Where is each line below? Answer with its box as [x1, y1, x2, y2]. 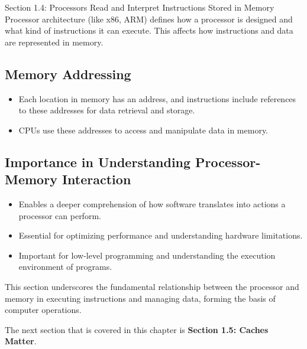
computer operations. [5, 304, 82, 316]
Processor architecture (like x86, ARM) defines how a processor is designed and [5, 12, 293, 25]
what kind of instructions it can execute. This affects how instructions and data [5, 24, 293, 37]
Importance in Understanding [5, 152, 191, 171]
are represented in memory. [5, 35, 104, 48]
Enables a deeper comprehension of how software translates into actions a [18, 197, 286, 210]
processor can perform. [18, 209, 101, 221]
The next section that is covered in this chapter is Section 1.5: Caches [5, 323, 269, 335]
